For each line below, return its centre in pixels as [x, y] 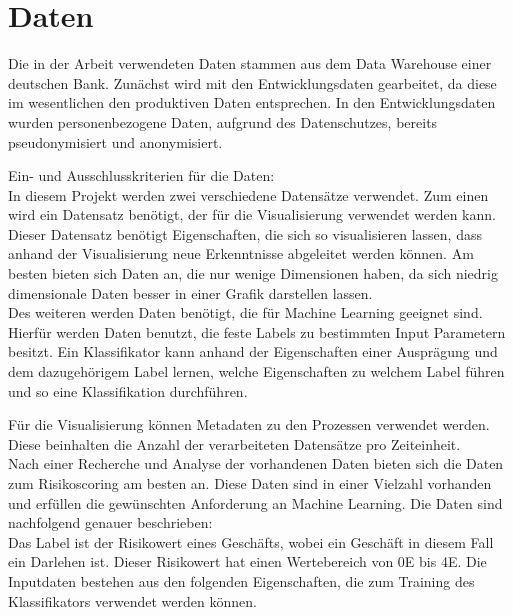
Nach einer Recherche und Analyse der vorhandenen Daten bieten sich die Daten [256, 463]
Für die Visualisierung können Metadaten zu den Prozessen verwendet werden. [249, 424]
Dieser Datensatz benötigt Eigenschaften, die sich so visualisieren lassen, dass [245, 233]
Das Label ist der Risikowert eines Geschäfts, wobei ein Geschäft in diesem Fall [251, 541]
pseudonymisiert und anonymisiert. [115, 141]
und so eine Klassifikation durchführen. [128, 390]
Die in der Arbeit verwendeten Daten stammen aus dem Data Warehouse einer [250, 63]
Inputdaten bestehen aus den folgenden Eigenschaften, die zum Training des [241, 580]
